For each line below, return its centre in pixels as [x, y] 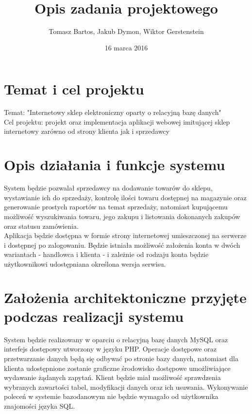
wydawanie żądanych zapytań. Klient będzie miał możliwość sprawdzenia [112, 377]
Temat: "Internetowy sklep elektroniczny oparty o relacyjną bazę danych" [113, 112]
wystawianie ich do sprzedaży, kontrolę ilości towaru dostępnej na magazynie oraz [125, 197]
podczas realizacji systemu [94, 316]
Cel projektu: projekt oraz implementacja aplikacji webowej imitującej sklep [117, 121]
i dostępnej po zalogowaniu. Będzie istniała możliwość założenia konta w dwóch [122, 245]
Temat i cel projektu [74, 89]
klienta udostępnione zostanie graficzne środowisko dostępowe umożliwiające [117, 368]
